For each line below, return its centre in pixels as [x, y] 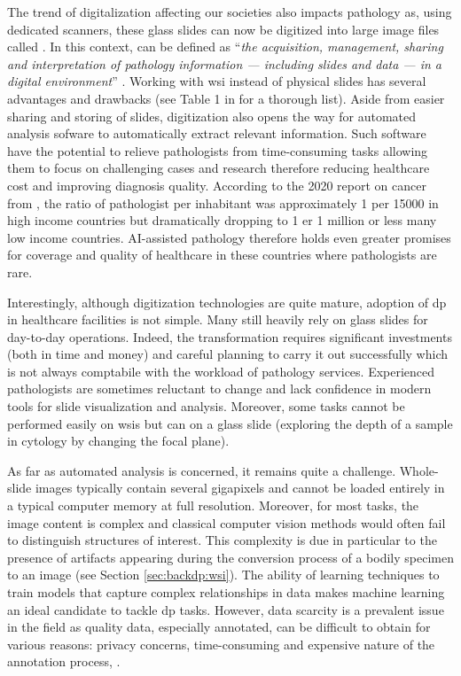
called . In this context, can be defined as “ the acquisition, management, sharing [225, 47]
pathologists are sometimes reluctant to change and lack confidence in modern [219, 389]
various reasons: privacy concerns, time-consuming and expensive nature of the [221, 644]
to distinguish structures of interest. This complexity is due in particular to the [222, 540]
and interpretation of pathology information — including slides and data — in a [225, 63]
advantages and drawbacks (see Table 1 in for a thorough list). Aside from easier [226, 98]
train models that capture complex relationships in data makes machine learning [226, 592]
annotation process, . [64, 661]
